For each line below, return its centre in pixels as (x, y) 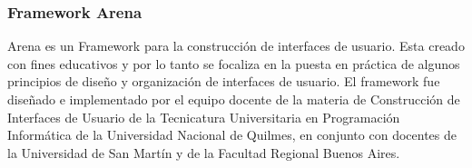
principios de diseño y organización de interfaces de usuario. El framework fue (224, 81)
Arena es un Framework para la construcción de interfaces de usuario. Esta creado (236, 46)
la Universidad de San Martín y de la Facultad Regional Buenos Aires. (204, 152)
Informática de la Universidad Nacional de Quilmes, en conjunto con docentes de (232, 135)
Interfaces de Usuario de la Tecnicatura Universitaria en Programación (204, 117)
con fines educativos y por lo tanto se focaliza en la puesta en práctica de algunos (234, 63)
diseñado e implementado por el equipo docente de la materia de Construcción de (234, 99)
